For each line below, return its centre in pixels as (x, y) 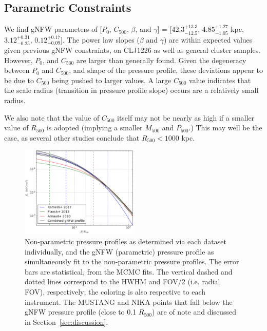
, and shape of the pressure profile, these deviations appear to (166, 70)
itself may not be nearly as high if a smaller (186, 117)
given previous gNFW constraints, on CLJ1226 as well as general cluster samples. (132, 50)
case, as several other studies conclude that (72, 137)
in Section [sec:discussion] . (66, 322)
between (17, 70)
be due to (19, 80)
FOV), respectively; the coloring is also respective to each (115, 291)
